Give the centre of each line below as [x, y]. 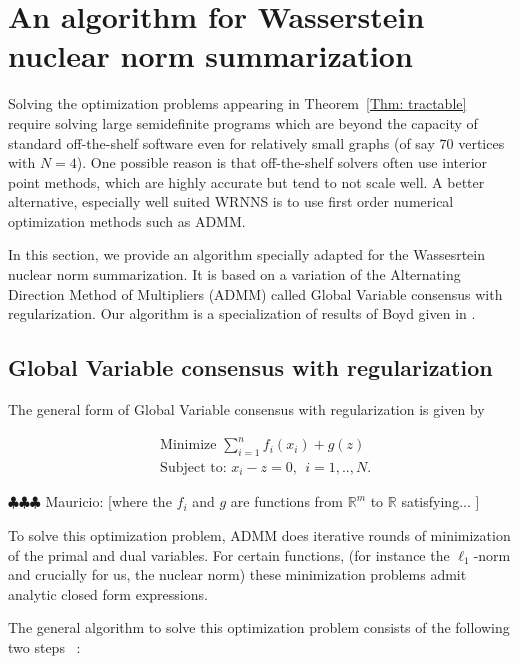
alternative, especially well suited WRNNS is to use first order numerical [231, 201]
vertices [481, 142]
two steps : [44, 647]
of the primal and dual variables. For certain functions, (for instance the [229, 554]
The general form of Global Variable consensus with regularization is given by [246, 409]
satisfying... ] [440, 501]
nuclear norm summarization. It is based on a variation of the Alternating [234, 274]
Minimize [188, 445]
